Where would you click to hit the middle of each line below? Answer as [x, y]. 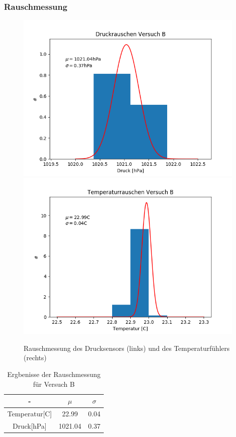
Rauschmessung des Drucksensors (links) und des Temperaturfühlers [127, 348]
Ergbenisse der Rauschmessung [54, 374]
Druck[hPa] [29, 425]
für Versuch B [54, 384]
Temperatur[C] [30, 413]
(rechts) [35, 358]
